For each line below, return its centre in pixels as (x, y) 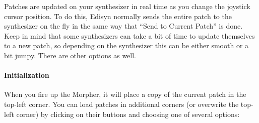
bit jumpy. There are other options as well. (70, 55)
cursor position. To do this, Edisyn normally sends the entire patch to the (118, 16)
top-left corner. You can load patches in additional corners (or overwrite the (121, 104)
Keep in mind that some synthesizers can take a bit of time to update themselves (129, 35)
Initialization (27, 75)
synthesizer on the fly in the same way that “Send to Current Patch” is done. (123, 26)
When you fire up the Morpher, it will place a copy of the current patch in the (125, 94)
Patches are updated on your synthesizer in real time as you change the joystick (127, 6)
